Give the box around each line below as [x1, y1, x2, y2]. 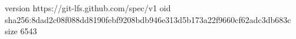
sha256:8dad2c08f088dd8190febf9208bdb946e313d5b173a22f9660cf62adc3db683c [5, 13, 291, 25]
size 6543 [5, 25, 37, 37]
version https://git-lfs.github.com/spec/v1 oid [5, 2, 171, 14]
